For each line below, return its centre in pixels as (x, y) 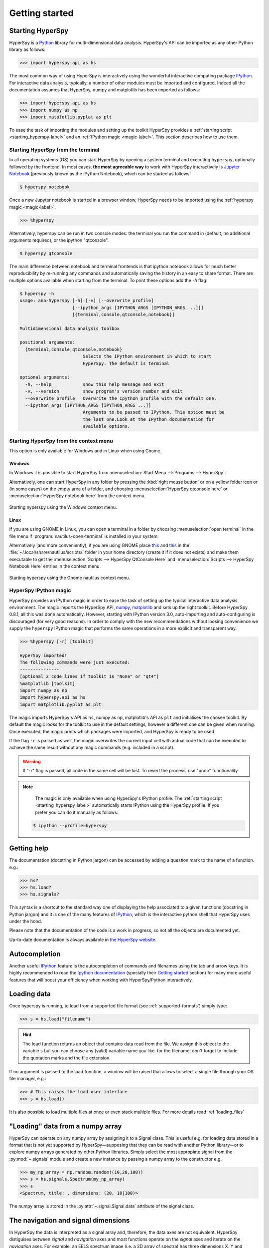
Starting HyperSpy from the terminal (54, 150)
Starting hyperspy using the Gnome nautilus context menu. (70, 578)
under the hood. (26, 922)
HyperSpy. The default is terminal (126, 363)
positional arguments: (47, 342)
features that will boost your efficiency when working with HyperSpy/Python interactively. (101, 980)
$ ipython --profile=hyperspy (70, 825)
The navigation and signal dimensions (69, 1220)
